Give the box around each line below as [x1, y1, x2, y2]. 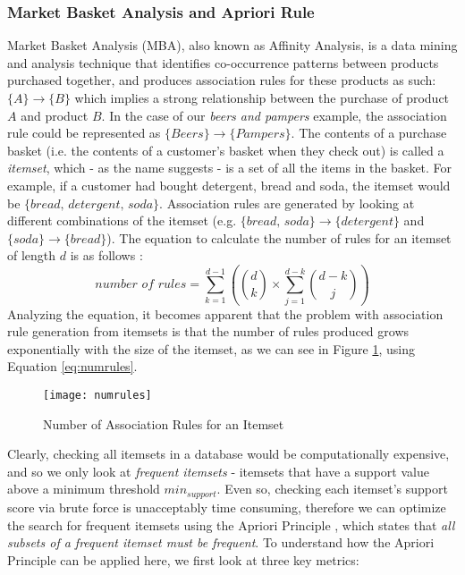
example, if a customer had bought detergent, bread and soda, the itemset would [7, 175, 451, 194]
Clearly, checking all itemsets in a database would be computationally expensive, [7, 444, 450, 463]
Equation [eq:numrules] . [7, 357, 138, 376]
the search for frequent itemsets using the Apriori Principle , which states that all [7, 515, 455, 534]
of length [7, 246, 56, 265]
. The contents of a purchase [291, 123, 447, 142]
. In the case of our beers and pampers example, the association [101, 106, 447, 124]
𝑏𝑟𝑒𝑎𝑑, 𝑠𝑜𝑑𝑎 [246, 216, 309, 229]
